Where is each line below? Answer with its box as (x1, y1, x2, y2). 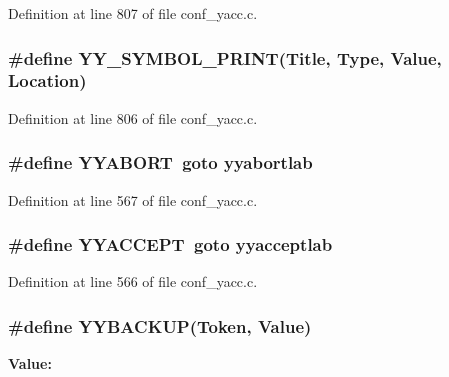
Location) (8, 68, 87, 93)
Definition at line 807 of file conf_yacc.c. (8, 3, 258, 23)
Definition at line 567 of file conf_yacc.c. (8, 189, 258, 210)
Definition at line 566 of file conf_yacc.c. (8, 271, 258, 292)
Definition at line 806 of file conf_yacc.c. (8, 107, 258, 128)
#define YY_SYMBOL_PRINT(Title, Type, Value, (8, 45, 442, 70)
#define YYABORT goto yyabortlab (8, 150, 313, 175)
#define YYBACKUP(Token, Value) (8, 313, 312, 338)
